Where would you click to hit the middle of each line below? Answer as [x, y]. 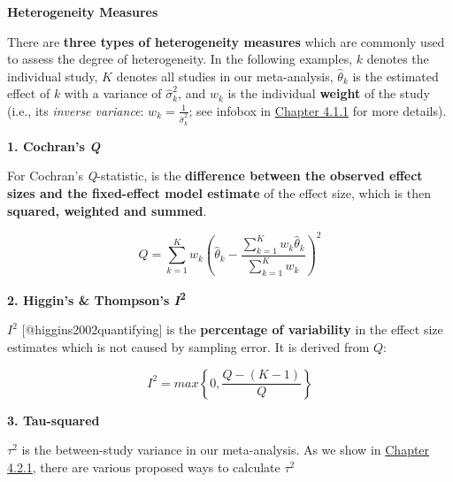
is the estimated [395, 76]
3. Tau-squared [54, 420]
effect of [29, 93]
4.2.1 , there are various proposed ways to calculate [144, 467]
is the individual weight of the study [329, 93]
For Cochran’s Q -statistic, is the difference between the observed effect [215, 176]
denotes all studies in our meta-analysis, [225, 76]
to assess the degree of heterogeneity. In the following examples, [180, 59]
